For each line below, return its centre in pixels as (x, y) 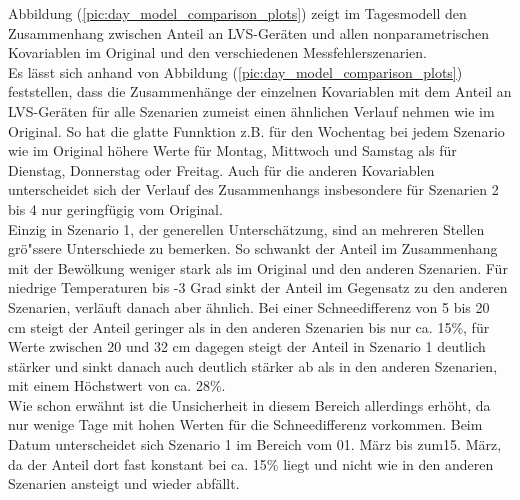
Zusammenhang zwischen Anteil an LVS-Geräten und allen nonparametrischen (248, 32)
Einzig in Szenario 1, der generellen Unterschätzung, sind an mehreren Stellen (246, 228)
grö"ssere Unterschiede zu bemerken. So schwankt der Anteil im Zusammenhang (253, 248)
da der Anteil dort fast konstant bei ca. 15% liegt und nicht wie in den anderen (251, 463)
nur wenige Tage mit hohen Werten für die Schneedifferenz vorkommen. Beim (245, 424)
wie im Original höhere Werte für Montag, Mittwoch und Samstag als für (232, 150)
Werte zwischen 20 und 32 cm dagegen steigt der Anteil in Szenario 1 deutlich (247, 346)
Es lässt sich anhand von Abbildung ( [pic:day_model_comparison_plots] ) (235, 71)
